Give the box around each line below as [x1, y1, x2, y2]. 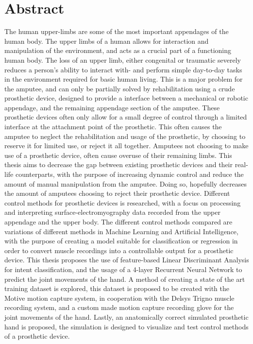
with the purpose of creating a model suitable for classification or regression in [4, 236, 238, 246]
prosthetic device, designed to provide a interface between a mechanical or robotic [4, 93, 248, 103]
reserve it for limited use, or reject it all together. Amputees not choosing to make [4, 140, 249, 151]
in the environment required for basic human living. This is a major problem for [4, 74, 243, 84]
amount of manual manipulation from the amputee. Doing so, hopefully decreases [4, 178, 247, 189]
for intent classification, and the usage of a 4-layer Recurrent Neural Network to [4, 264, 242, 274]
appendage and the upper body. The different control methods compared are [4, 217, 233, 226]
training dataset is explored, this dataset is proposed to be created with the [4, 283, 230, 293]
